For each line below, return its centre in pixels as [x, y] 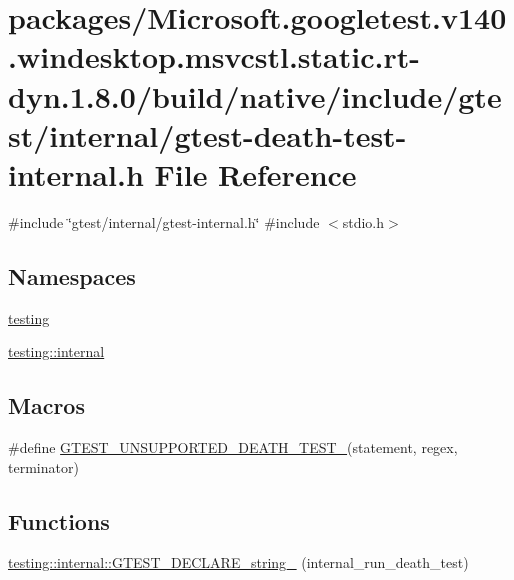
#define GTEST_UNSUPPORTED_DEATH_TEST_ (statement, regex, [233, 447]
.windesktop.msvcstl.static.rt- [214, 56]
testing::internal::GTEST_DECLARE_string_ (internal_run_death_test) [238, 562]
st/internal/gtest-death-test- [207, 134]
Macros [46, 405]
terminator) [43, 466]
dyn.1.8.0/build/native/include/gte [255, 95]
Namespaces [72, 275]
